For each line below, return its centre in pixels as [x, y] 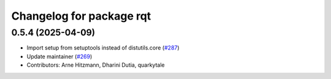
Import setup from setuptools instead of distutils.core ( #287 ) [103, 48]
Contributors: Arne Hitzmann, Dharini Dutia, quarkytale [96, 65]
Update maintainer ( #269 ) [59, 56]
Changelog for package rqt [81, 16]
